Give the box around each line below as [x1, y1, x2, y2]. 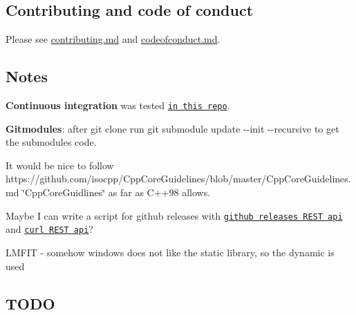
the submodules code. [6, 135, 97, 149]
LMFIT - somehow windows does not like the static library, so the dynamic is [6, 245, 335, 259]
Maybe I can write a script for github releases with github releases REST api [6, 208, 343, 222]
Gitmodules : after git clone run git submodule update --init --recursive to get [6, 121, 339, 135]
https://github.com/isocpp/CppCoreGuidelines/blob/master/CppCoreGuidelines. [6, 171, 351, 186]
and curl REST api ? [6, 222, 93, 236]
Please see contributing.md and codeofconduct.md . [6, 32, 221, 46]
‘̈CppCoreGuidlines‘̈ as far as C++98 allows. [22, 185, 211, 200]
